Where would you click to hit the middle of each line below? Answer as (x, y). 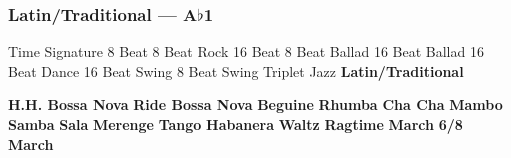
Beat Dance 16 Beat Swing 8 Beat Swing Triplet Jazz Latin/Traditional (236, 70)
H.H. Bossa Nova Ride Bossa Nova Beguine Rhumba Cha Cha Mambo (255, 104)
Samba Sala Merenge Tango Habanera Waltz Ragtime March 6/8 (235, 124)
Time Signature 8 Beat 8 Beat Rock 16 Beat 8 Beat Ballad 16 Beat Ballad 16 (246, 51)
